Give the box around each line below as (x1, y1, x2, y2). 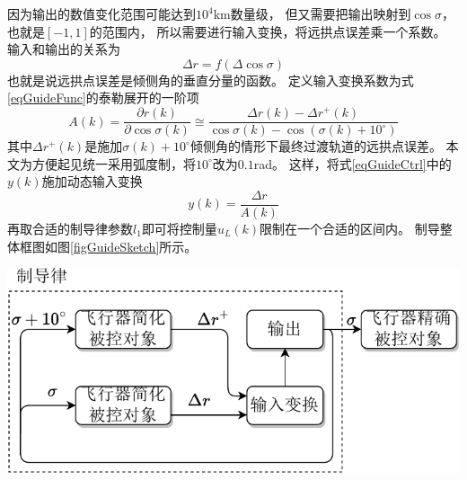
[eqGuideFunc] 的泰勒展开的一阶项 (7, 88, 199, 107)
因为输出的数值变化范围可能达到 (7, 4, 196, 22)
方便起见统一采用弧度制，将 (31, 154, 196, 173)
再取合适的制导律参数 (7, 218, 133, 237)
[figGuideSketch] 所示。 (70, 236, 198, 255)
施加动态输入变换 (41, 172, 143, 191)
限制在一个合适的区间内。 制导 (260, 218, 440, 237)
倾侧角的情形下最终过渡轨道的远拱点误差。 (189, 137, 442, 156)
